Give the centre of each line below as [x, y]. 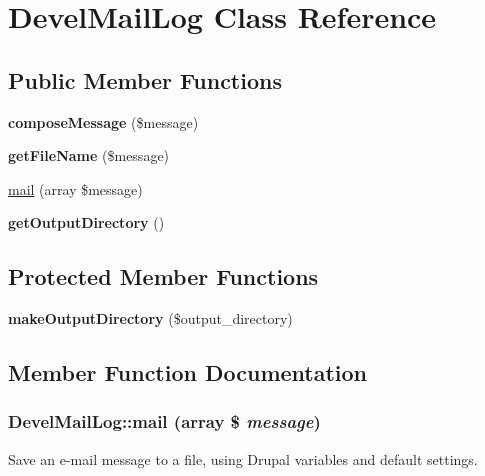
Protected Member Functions [163, 276]
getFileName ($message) [89, 155]
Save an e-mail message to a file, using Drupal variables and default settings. [243, 458]
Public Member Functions [145, 79]
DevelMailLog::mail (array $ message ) [164, 421]
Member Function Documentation [188, 372]
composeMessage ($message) [103, 121]
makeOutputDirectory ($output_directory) [150, 318]
